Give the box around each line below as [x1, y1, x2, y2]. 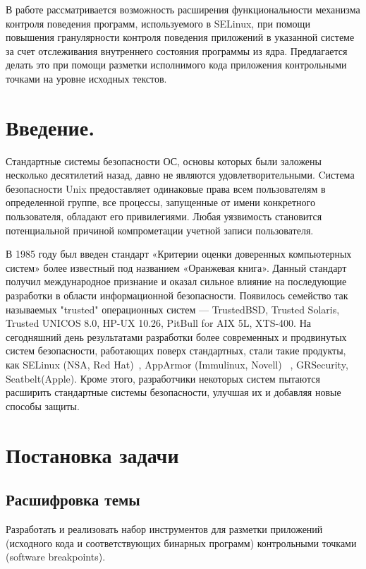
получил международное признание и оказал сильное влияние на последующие [6, 274, 347, 289]
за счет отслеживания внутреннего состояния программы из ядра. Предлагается [6, 43, 348, 58]
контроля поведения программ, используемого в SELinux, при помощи [6, 16, 310, 30]
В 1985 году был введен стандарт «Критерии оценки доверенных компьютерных [6, 246, 352, 261]
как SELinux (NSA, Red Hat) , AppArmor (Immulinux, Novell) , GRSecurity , [6, 357, 348, 371]
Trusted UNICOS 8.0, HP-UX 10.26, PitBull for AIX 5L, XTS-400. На [6, 316, 311, 330]
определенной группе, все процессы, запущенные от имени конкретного [6, 195, 315, 210]
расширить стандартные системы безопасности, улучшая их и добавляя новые [6, 385, 341, 400]
